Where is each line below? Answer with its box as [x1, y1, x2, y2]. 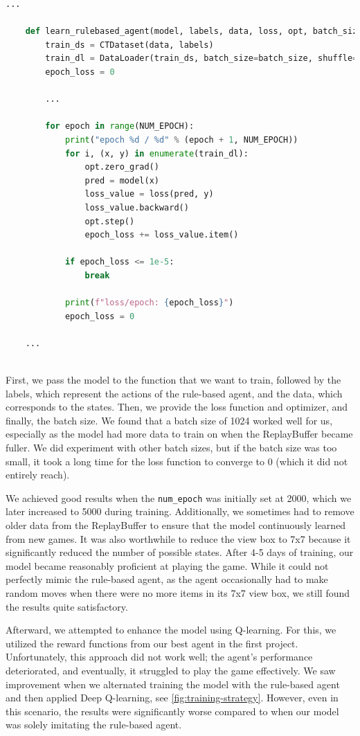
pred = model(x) [84, 175, 159, 186]
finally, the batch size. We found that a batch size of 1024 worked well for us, [6, 413, 333, 427]
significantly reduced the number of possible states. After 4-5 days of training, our [6, 545, 354, 559]
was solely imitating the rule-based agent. [6, 717, 182, 732]
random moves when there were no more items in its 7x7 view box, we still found [6, 586, 350, 600]
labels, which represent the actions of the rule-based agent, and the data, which [6, 386, 343, 400]
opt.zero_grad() [84, 162, 159, 172]
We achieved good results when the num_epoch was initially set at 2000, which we [6, 490, 352, 505]
